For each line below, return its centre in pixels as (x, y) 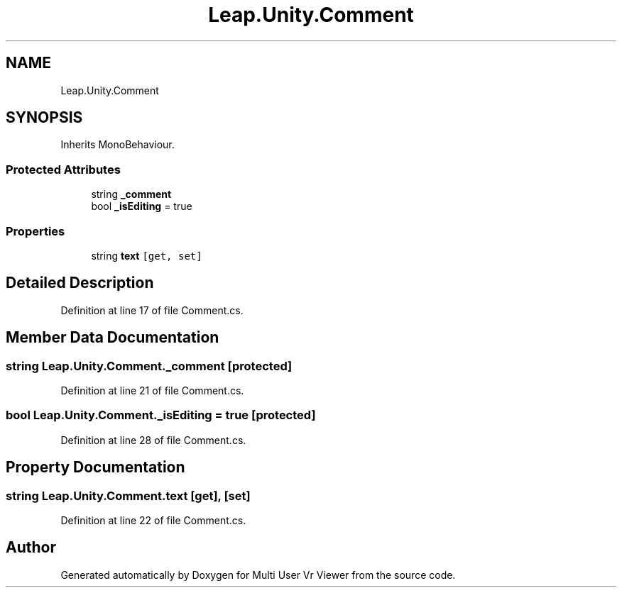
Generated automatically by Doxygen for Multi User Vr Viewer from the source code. (258, 575)
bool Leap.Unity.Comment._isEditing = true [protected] (161, 415)
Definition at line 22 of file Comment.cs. (153, 520)
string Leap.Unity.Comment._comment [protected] (149, 366)
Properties (36, 231)
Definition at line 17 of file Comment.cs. (152, 310)
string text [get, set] (147, 255)
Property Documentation (96, 467)
